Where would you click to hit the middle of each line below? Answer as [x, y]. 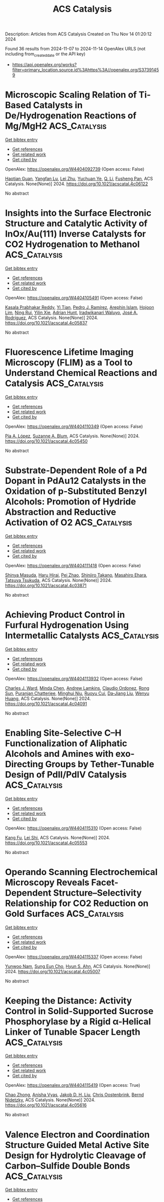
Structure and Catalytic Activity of [76, 224]
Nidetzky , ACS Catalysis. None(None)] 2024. [50, 1100]
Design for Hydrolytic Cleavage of [76, 1155]
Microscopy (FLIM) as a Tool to [69, 363]
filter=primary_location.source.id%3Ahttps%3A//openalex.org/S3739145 [85, 70]
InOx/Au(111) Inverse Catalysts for [75, 234]
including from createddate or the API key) [45, 54]
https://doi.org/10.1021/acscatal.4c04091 [46, 703]
